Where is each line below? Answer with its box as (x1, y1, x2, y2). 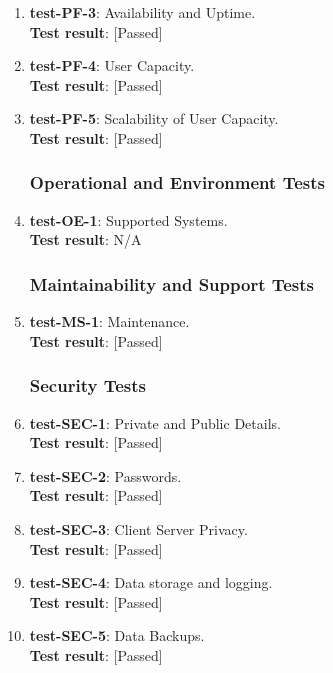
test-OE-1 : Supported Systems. (29, 209, 228, 230)
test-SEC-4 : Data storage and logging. (29, 572, 273, 593)
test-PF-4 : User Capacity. (29, 55, 195, 76)
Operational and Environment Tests (29, 170, 325, 195)
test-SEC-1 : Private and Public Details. (29, 412, 281, 433)
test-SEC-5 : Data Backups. (29, 625, 205, 646)
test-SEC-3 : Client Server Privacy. (29, 518, 248, 539)
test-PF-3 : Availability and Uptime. (29, 2, 256, 22)
